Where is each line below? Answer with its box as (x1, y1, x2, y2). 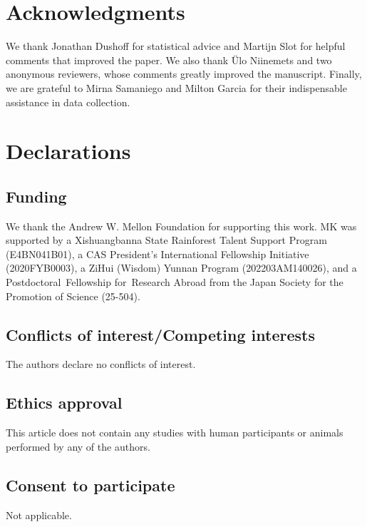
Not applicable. (6, 507, 72, 522)
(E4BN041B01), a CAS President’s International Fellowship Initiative (6, 246, 309, 261)
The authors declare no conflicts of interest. (6, 357, 196, 372)
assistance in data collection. (6, 94, 130, 109)
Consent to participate (6, 474, 175, 496)
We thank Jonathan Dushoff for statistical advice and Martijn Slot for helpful (6, 39, 346, 53)
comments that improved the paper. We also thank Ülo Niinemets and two (6, 52, 332, 67)
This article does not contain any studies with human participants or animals (6, 425, 343, 440)
